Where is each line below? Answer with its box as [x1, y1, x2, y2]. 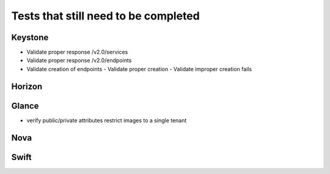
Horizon [11, 81, 43, 91]
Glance [11, 100, 39, 111]
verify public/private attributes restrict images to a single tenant [26, 116, 187, 124]
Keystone [11, 32, 49, 43]
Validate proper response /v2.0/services [26, 49, 128, 56]
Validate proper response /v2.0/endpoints [26, 57, 132, 64]
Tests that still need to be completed [11, 9, 200, 23]
